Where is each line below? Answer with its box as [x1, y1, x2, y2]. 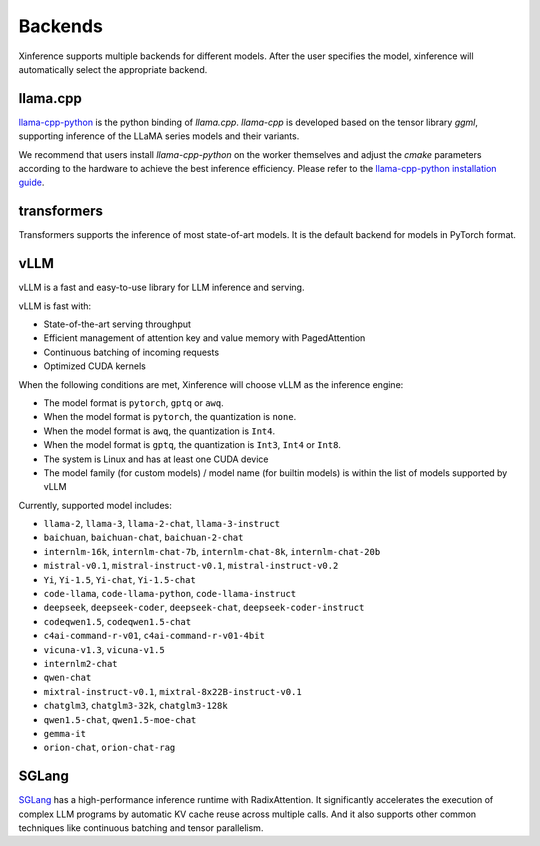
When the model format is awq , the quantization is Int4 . [43, 425, 275, 437]
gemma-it [43, 728, 87, 739]
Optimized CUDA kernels [43, 360, 147, 372]
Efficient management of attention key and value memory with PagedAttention [43, 332, 366, 344]
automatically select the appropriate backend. [18, 63, 208, 75]
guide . [18, 176, 45, 189]
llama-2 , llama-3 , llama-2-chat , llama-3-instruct [43, 518, 280, 530]
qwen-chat [43, 672, 92, 684]
